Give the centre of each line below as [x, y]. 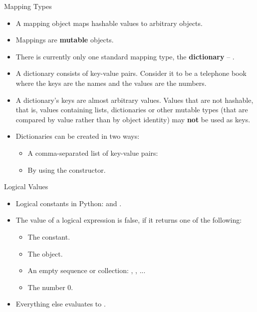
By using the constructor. [67, 169]
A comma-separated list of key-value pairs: [93, 153]
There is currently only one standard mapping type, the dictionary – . [125, 56]
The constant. [49, 236]
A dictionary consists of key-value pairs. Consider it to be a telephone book [131, 73]
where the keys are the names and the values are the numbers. [111, 83]
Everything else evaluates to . [61, 304]
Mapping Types [28, 6]
